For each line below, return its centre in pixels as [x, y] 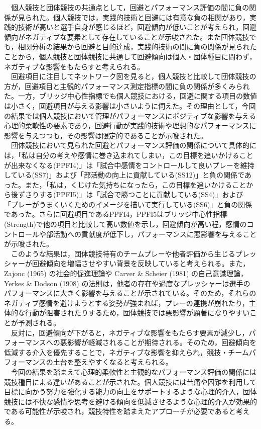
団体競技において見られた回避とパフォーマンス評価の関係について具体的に [134, 145]
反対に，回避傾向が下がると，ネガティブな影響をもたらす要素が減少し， [130, 332]
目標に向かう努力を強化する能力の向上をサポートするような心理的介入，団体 [130, 392]
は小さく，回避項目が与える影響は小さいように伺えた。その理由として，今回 [130, 105]
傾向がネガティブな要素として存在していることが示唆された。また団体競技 [127, 36]
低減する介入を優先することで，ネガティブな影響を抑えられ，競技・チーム [126, 352]
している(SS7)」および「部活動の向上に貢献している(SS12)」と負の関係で [124, 175]
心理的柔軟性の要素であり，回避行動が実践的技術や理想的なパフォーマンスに [130, 125]
